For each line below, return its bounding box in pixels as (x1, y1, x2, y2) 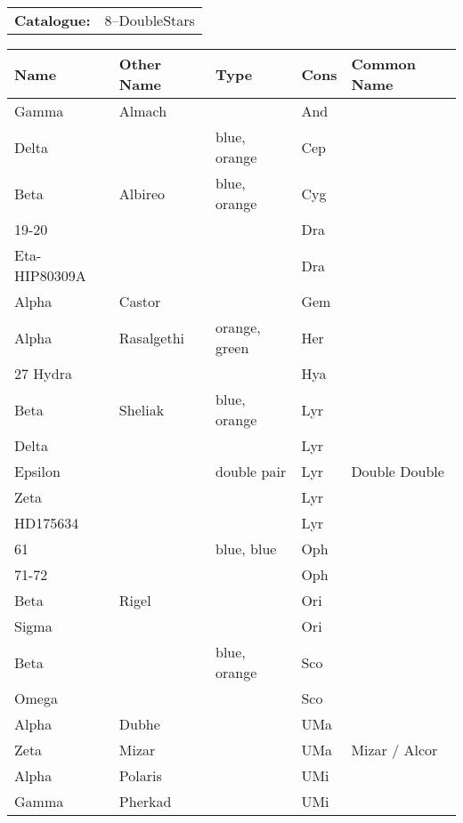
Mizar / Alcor (351, 739, 438, 760)
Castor (118, 291, 161, 311)
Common (351, 53, 416, 74)
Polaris (118, 765, 162, 786)
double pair (215, 461, 287, 481)
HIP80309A (14, 265, 86, 286)
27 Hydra (14, 363, 72, 383)
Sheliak (118, 399, 165, 420)
